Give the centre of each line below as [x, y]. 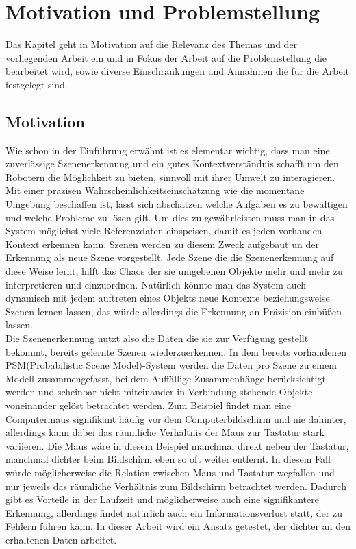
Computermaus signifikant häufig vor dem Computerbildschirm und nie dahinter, [176, 418]
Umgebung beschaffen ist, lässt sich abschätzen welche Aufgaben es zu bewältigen [177, 204]
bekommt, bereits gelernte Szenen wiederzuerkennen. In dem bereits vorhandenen [176, 351]
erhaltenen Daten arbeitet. [61, 539]
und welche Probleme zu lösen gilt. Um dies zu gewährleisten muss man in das [170, 217]
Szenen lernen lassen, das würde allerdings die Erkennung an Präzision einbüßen [174, 311]
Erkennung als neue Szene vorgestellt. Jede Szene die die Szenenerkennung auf [170, 257]
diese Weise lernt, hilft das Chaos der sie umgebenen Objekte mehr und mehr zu [174, 271]
